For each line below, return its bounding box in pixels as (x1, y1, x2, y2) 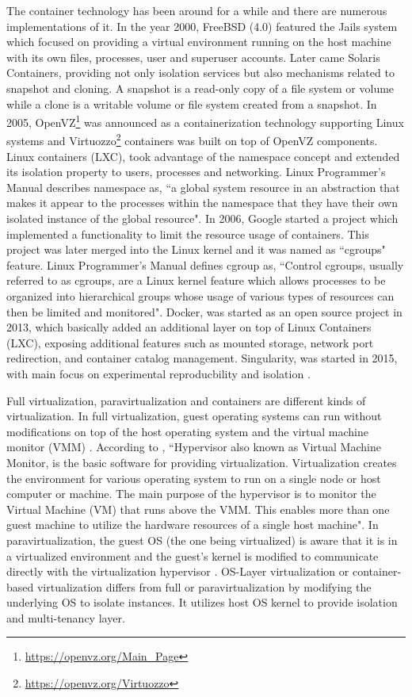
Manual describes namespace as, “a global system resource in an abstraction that (6, 178, 400, 195)
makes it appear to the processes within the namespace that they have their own (6, 194, 398, 211)
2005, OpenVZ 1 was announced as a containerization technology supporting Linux (6, 112, 404, 130)
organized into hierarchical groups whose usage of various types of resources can (6, 288, 395, 304)
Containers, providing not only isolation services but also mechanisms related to (6, 64, 395, 81)
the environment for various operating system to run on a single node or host (6, 469, 381, 486)
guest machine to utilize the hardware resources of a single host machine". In (6, 516, 379, 533)
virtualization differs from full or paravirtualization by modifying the (36, 578, 372, 595)
